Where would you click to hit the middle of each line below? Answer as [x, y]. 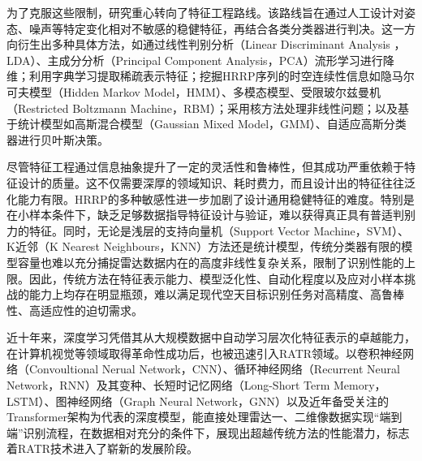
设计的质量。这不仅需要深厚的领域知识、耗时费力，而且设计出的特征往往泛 [216, 182]
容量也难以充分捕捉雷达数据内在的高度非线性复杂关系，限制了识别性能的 [211, 262]
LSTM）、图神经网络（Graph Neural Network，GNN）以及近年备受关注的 [198, 401]
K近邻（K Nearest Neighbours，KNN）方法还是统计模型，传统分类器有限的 [204, 246]
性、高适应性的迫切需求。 [75, 310]
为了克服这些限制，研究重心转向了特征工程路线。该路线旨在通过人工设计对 [205, 12]
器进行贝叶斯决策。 [58, 139]
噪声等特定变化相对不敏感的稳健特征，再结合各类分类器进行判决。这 [211, 28]
